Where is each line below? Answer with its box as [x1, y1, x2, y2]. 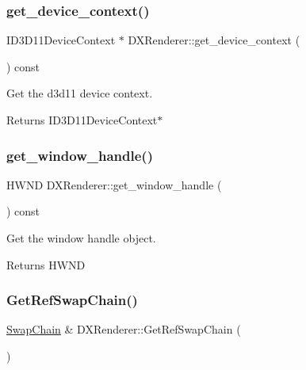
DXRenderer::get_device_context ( [128, 32, 300, 48]
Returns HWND [6, 256, 86, 273]
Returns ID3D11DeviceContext [6, 112, 158, 128]
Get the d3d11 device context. [6, 85, 153, 101]
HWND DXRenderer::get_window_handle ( [6, 176, 222, 193]
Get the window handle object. [6, 230, 156, 246]
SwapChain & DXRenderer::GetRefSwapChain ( [6, 321, 241, 338]
